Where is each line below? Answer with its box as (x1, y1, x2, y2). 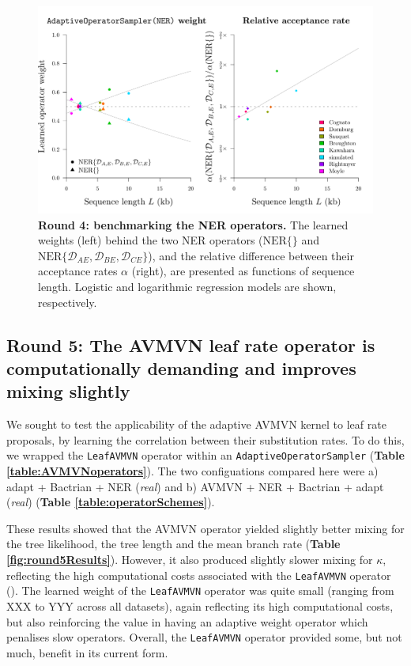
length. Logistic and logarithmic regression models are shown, (38, 278, 337, 295)
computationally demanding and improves (6, 356, 356, 380)
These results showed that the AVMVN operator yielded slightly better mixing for (6, 520, 405, 536)
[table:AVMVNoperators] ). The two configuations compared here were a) (6, 463, 379, 479)
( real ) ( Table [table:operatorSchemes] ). (6, 494, 215, 510)
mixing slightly (6, 379, 130, 403)
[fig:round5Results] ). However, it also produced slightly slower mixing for (6, 551, 373, 568)
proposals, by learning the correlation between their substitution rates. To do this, (6, 431, 405, 448)
